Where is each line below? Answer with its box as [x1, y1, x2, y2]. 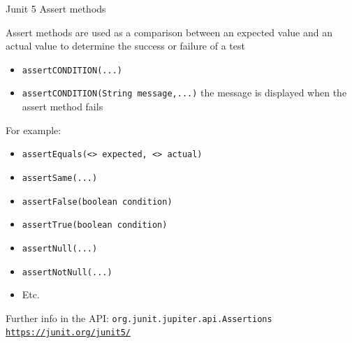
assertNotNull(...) [22, 267, 112, 277]
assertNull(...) [22, 243, 98, 254]
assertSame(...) [22, 173, 98, 183]
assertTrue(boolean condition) [22, 220, 168, 231]
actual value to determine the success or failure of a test [6, 38, 245, 53]
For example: [6, 122, 61, 137]
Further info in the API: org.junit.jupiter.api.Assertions [6, 310, 272, 325]
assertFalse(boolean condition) [22, 196, 173, 207]
